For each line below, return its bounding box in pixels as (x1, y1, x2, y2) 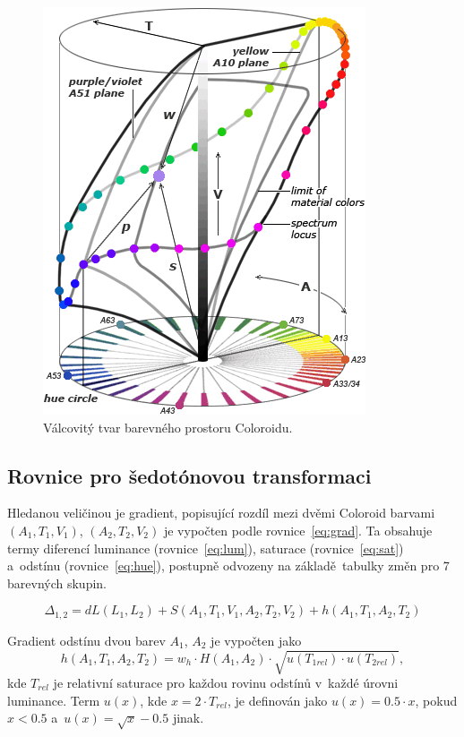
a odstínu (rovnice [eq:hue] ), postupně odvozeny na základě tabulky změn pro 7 (7, 556, 450, 575)
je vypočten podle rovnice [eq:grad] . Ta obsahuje (163, 520, 433, 539)
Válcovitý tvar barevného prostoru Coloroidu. (43, 417, 293, 436)
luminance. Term (7, 690, 100, 709)
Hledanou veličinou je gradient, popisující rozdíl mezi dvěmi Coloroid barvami (7, 503, 435, 522)
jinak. (172, 708, 204, 727)
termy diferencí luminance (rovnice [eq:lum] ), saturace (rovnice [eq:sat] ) (7, 538, 404, 557)
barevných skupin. (7, 573, 107, 592)
